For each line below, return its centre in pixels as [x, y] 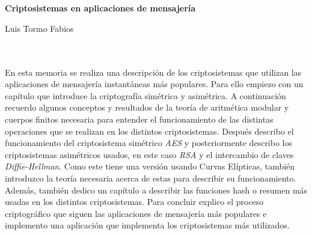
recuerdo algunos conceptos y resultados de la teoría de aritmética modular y [147, 107]
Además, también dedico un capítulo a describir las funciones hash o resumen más [156, 190]
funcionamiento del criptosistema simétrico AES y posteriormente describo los [148, 143]
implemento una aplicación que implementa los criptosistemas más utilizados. [147, 225]
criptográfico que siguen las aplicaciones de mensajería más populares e [136, 213]
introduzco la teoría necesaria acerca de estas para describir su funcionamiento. [151, 178]
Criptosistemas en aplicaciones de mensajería [100, 8]
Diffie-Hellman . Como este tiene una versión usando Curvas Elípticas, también [150, 166]
